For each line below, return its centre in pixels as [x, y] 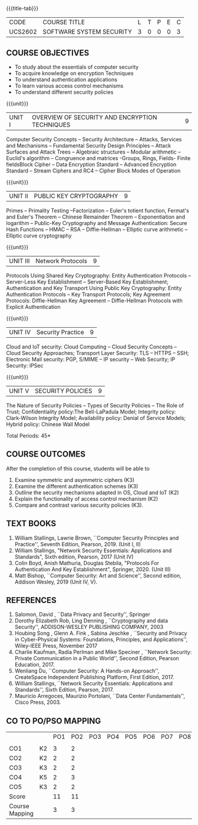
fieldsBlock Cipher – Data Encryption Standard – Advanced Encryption [91, 164]
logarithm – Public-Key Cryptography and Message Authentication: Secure [97, 223]
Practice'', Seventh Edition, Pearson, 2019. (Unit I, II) [78, 544]
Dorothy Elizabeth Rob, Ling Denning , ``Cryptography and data [91, 621]
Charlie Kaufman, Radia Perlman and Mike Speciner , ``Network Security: [103, 652]
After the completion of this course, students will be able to [78, 468]
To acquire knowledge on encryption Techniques [74, 73]
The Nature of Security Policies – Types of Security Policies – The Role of [95, 405]
